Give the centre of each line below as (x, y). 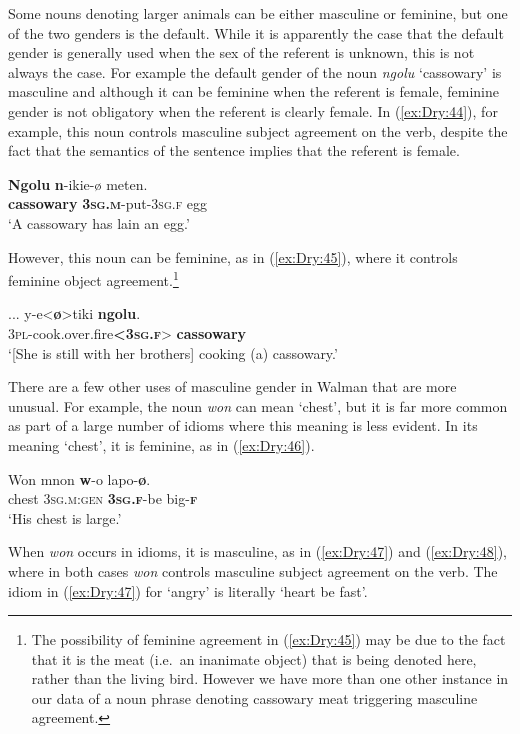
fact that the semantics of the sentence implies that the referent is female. (234, 150)
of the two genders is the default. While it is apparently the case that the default (256, 32)
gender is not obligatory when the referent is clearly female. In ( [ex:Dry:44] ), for (253, 110)
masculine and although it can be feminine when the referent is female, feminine (254, 91)
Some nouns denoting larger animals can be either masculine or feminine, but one (258, 13)
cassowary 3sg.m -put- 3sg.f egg (108, 203)
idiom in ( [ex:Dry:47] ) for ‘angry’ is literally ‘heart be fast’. (188, 590)
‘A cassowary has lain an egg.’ (99, 222)
